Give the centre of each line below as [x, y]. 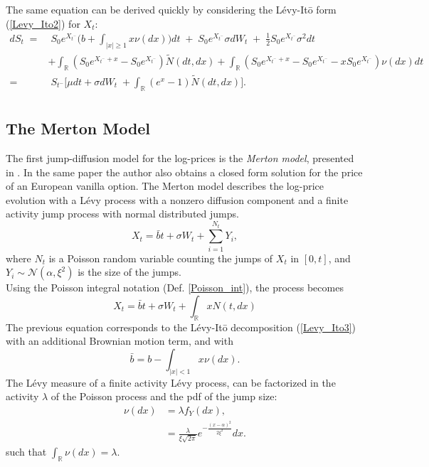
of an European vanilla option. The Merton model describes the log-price [165, 186]
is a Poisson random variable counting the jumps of [161, 258]
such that [26, 451]
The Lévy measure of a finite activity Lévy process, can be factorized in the [171, 382]
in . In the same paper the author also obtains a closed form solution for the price [184, 172]
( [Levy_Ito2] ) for [43, 23]
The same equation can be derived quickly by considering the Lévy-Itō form [171, 9]
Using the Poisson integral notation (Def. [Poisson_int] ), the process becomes [175, 288]
